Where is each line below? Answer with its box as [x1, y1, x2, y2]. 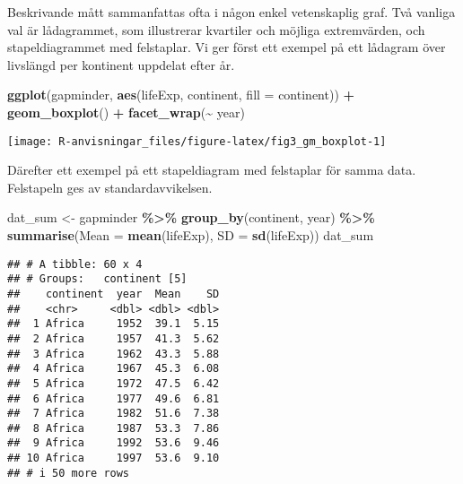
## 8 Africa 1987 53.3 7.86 [7, 421, 220, 435]
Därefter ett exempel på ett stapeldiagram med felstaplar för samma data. [7, 160, 416, 179]
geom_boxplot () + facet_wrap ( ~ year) [7, 102, 245, 121]
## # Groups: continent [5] [7, 272, 188, 286]
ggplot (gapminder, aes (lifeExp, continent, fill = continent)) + [7, 85, 355, 104]
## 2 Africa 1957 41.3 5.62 [7, 332, 220, 345]
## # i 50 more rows [7, 466, 130, 480]
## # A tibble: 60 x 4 [7, 257, 143, 271]
